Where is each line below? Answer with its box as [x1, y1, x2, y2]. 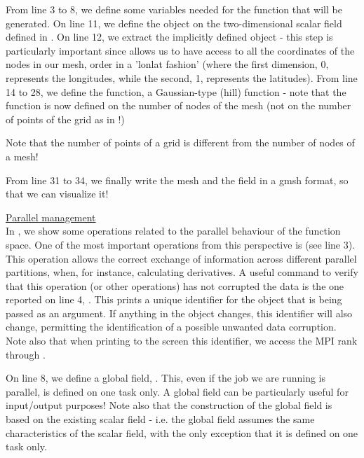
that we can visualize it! [6, 186, 109, 201]
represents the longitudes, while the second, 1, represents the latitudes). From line [6, 70, 358, 85]
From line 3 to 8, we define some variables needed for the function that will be [6, 2, 342, 16]
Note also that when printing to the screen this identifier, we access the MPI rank [6, 333, 358, 348]
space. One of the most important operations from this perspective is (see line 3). [6, 237, 356, 251]
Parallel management [6, 209, 96, 224]
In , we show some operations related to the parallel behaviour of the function [6, 223, 341, 238]
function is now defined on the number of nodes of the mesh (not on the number [6, 98, 351, 113]
